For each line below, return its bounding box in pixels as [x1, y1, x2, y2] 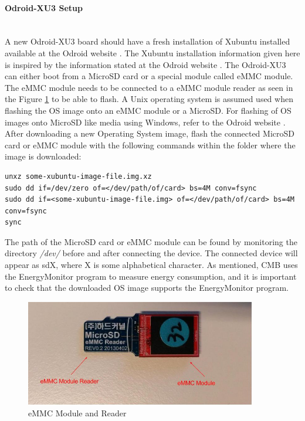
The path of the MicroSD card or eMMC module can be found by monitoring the [5, 235, 297, 247]
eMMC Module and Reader [28, 407, 127, 419]
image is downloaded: [5, 150, 82, 162]
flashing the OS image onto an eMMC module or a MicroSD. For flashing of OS [5, 104, 292, 116]
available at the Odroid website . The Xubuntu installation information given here [5, 46, 300, 59]
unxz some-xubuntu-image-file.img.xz [5, 172, 152, 181]
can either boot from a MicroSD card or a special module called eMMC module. [5, 70, 293, 82]
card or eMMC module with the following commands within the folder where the [5, 138, 296, 151]
